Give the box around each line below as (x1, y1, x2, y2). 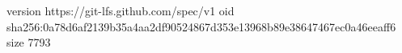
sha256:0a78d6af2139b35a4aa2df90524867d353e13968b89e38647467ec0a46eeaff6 (6, 18, 396, 35)
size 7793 (6, 34, 51, 51)
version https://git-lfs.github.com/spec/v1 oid (6, 2, 235, 18)
